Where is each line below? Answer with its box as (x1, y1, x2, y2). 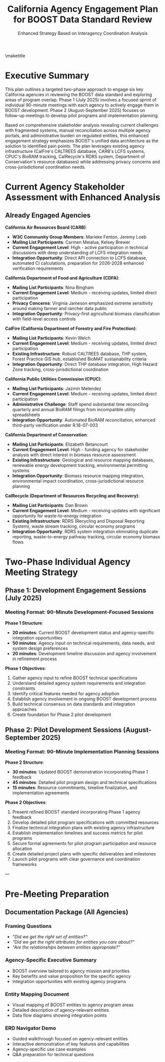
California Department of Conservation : (5, 431, 88, 437)
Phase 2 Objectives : (5, 800, 47, 806)
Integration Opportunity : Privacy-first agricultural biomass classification (12, 311, 160, 317)
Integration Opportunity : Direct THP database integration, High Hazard (12, 361, 158, 367)
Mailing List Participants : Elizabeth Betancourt (12, 441, 108, 447)
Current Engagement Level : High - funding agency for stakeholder (12, 446, 149, 452)
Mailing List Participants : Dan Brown (12, 502, 88, 508)
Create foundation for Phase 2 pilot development (12, 711, 112, 717)
